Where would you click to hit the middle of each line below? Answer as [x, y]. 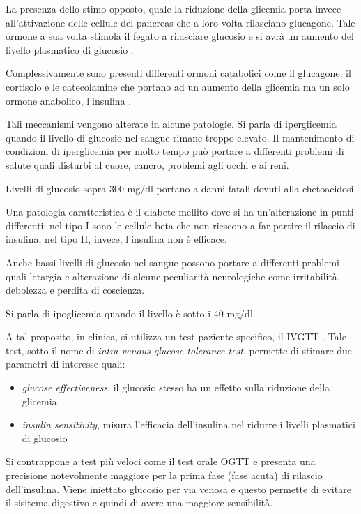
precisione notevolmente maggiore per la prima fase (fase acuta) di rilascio [164, 475]
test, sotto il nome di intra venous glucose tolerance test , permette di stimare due [179, 350]
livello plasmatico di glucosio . [70, 49]
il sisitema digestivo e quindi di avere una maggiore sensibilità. [139, 502]
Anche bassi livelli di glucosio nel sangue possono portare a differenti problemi [172, 262]
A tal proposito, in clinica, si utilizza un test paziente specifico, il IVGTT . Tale [176, 337]
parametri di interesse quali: [66, 364]
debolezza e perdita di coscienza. [75, 290]
